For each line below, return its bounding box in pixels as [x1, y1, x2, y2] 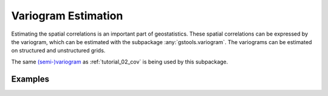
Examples [11, 74, 50, 84]
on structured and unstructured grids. [11, 47, 106, 54]
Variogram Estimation [11, 9, 123, 22]
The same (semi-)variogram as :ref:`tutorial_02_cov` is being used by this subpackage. [11, 58, 228, 65]
